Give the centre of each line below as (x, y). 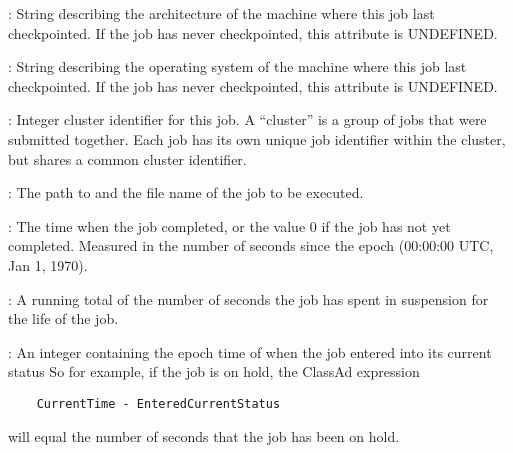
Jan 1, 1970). (48, 264)
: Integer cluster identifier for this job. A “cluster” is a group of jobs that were (247, 119)
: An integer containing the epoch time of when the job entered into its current (250, 351)
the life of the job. (63, 318)
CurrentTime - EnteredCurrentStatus (158, 403)
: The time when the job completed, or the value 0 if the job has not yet (229, 225)
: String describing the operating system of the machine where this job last (237, 66)
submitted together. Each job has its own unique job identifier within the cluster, (257, 138)
